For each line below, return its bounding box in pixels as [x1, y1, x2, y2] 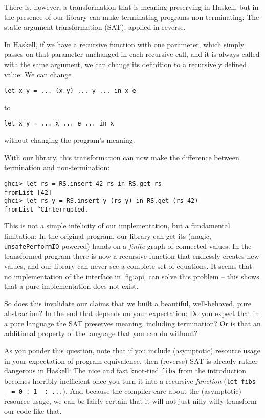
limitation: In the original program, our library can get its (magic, [4, 231, 211, 241]
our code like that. [4, 405, 62, 416]
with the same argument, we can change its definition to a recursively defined [4, 58, 247, 69]
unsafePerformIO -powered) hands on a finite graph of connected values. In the [4, 240, 252, 251]
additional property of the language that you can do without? [4, 328, 197, 339]
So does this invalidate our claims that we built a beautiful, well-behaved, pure [4, 298, 251, 308]
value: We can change [4, 69, 72, 79]
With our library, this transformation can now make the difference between [4, 152, 239, 162]
